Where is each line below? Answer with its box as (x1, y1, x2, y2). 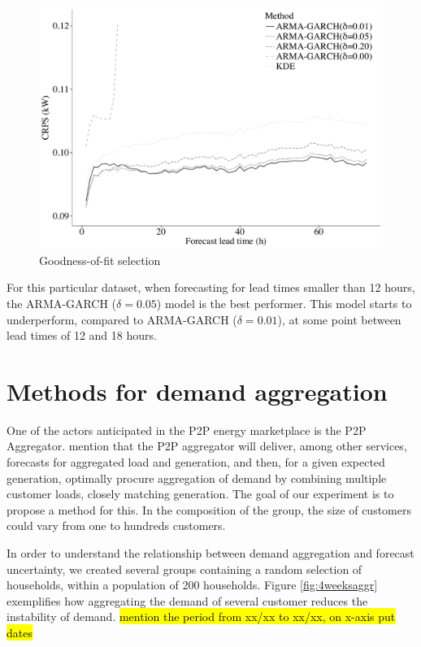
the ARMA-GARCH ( (7, 294, 117, 311)
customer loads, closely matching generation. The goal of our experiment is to (7, 485, 394, 502)
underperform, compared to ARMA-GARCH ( (7, 310, 237, 328)
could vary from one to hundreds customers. (7, 517, 226, 534)
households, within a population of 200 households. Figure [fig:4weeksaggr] (7, 576, 378, 593)
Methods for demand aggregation (7, 374, 388, 407)
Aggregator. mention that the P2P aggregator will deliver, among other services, (7, 437, 407, 454)
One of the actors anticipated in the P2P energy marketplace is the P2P (7, 421, 367, 438)
